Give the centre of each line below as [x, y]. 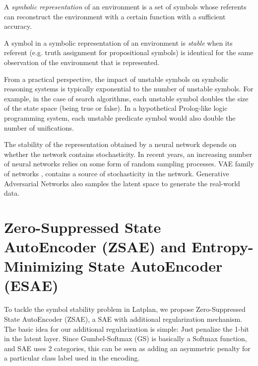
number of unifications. [39, 127]
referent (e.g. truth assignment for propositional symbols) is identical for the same [129, 52]
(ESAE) [31, 285]
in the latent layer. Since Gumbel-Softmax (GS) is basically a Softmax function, [126, 338]
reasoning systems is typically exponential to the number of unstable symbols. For [129, 89]
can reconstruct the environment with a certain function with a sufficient [115, 16]
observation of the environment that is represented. [82, 62]
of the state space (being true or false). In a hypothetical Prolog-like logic [116, 108]
